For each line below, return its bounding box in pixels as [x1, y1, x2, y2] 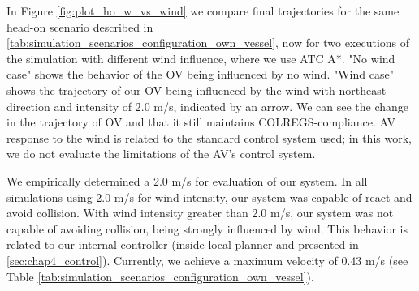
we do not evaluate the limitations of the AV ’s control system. [6, 145, 316, 162]
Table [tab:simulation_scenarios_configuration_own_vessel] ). [6, 267, 314, 285]
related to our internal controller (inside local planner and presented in [6, 236, 359, 253]
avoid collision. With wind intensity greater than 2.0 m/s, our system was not [6, 204, 394, 221]
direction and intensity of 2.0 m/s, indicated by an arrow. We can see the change [6, 97, 408, 114]
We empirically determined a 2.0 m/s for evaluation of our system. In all [6, 172, 368, 189]
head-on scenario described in [6, 18, 153, 35]
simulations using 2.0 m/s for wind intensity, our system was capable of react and [6, 188, 413, 205]
